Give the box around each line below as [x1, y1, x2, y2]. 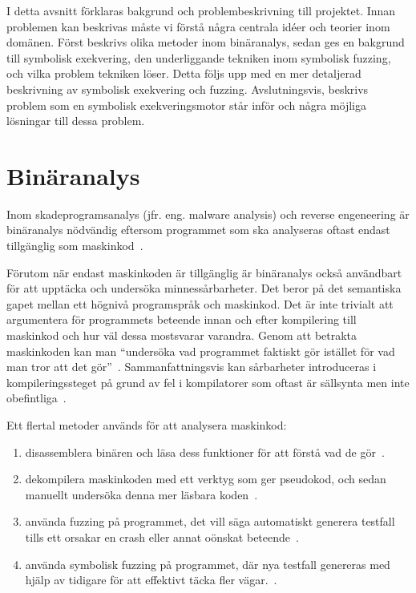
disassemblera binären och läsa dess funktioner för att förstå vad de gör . [25, 443, 385, 460]
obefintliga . [6, 389, 67, 406]
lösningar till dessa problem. [6, 112, 145, 129]
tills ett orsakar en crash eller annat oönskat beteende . [25, 528, 299, 545]
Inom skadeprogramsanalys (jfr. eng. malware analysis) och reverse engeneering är [6, 205, 410, 222]
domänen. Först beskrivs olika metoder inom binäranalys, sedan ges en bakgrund [6, 34, 405, 50]
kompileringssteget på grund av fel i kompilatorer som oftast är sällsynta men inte [6, 373, 410, 390]
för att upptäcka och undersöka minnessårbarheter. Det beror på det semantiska [6, 280, 402, 296]
